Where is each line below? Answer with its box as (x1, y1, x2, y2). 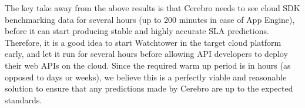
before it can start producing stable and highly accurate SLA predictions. (5, 25, 269, 37)
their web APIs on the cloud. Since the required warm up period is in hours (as (5, 59, 291, 71)
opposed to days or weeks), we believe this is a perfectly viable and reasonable (5, 70, 287, 83)
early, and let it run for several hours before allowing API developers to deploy (5, 48, 288, 60)
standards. (5, 93, 42, 106)
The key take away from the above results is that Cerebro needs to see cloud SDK (5, 2, 300, 14)
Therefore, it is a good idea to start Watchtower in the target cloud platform (5, 36, 281, 48)
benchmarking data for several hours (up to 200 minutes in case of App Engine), (5, 13, 295, 25)
